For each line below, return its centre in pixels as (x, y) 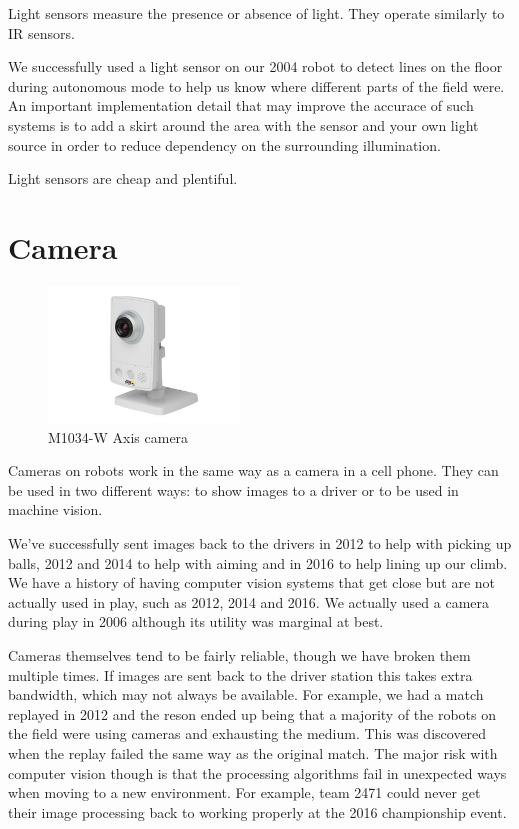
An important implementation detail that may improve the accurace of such (241, 105)
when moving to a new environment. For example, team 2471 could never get (244, 792)
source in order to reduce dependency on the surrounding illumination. (224, 144)
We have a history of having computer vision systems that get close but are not (252, 582)
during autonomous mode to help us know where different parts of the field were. (256, 85)
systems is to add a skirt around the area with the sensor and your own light (243, 124)
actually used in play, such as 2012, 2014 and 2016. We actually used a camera (248, 601)
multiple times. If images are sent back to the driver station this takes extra (240, 674)
